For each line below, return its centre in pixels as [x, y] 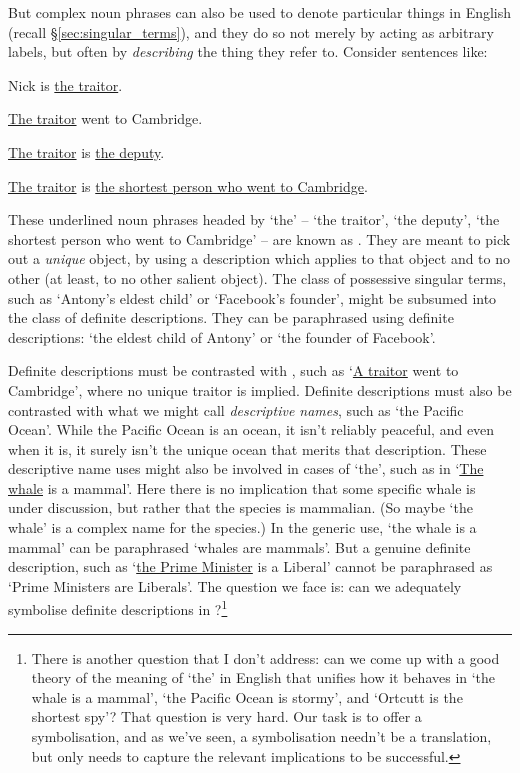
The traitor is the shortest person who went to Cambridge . [188, 185]
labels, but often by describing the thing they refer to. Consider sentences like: [248, 51]
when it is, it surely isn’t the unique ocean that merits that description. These [247, 448]
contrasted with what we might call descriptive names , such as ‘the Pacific [236, 409]
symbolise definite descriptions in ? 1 [118, 608]
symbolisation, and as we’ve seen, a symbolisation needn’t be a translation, [261, 736]
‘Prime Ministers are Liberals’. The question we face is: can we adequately [235, 585]
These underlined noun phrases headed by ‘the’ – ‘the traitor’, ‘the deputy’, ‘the [254, 219]
